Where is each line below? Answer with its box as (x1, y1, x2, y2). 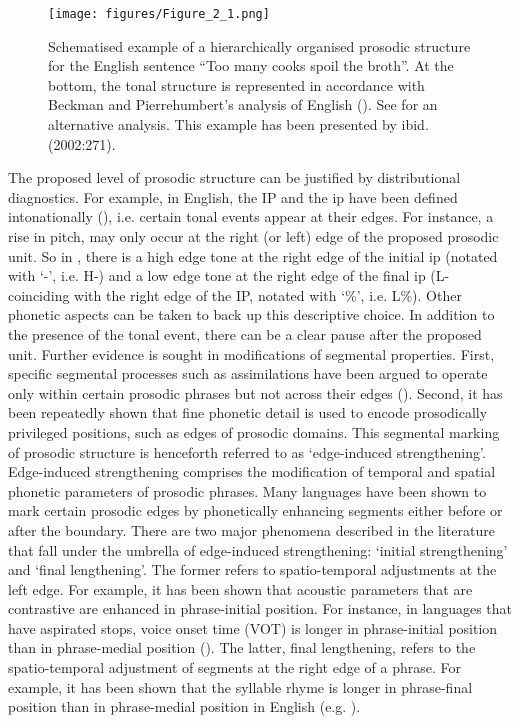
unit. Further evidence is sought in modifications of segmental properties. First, (8, 343, 495, 364)
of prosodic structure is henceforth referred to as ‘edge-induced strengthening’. (8, 441, 486, 462)
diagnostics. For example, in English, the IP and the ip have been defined (8, 186, 458, 207)
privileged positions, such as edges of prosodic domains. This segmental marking (8, 421, 500, 442)
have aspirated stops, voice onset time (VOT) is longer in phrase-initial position (8, 617, 498, 638)
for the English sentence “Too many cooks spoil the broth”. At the (48, 55, 454, 76)
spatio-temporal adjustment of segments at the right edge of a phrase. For (8, 657, 461, 678)
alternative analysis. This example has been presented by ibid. (48, 114, 429, 135)
